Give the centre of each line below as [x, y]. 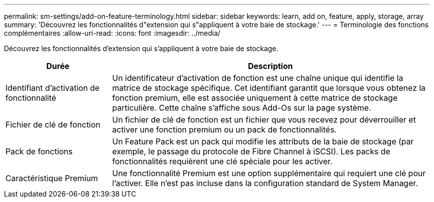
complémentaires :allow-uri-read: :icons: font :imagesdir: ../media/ [112, 33]
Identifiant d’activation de [53, 88]
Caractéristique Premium [52, 178]
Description [270, 66]
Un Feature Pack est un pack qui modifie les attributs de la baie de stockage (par [263, 141]
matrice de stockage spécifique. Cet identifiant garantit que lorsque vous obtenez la [269, 88]
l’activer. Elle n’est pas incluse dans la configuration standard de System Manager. [265, 183]
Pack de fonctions [39, 151]
